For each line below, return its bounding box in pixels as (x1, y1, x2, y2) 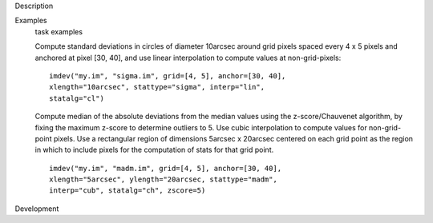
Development (14, 204, 59, 213)
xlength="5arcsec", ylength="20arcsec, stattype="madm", (49, 175, 278, 184)
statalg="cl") (49, 94, 104, 103)
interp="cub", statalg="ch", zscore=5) (49, 186, 206, 195)
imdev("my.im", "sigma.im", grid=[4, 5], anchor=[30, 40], (49, 71, 286, 80)
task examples (34, 26, 83, 36)
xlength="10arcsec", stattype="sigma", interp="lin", (49, 82, 265, 92)
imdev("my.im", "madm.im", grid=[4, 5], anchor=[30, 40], (49, 164, 282, 173)
